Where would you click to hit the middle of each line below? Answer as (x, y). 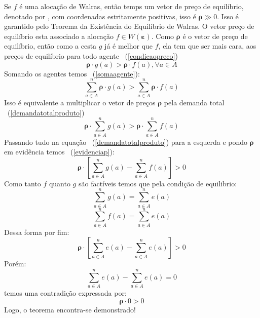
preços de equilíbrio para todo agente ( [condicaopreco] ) (91, 55)
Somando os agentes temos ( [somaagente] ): (72, 73)
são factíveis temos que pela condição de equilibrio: (158, 183)
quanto (60, 183)
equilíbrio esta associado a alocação (59, 36)
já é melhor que (129, 46)
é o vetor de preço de (215, 36)
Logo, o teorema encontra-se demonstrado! (70, 309)
